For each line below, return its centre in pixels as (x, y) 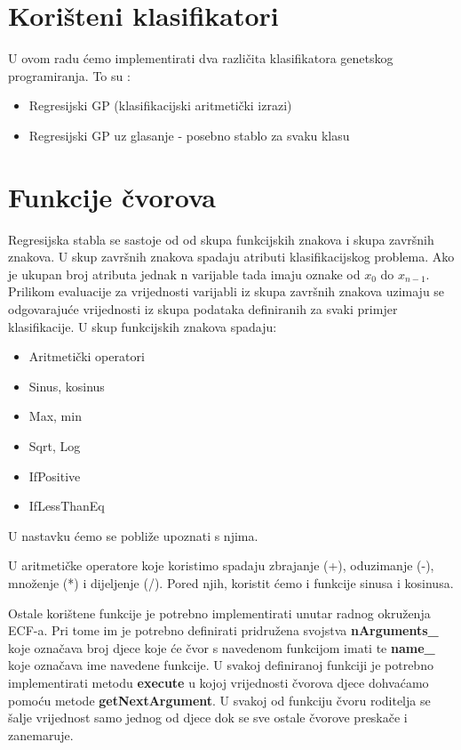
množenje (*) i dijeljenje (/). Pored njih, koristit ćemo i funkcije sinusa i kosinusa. (231, 582)
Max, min (55, 416)
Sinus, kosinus (67, 386)
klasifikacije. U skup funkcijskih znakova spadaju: (143, 326)
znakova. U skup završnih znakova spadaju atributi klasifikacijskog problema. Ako (231, 257)
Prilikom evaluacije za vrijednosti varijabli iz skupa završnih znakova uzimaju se (227, 291)
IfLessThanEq (67, 506)
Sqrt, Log (55, 445)
